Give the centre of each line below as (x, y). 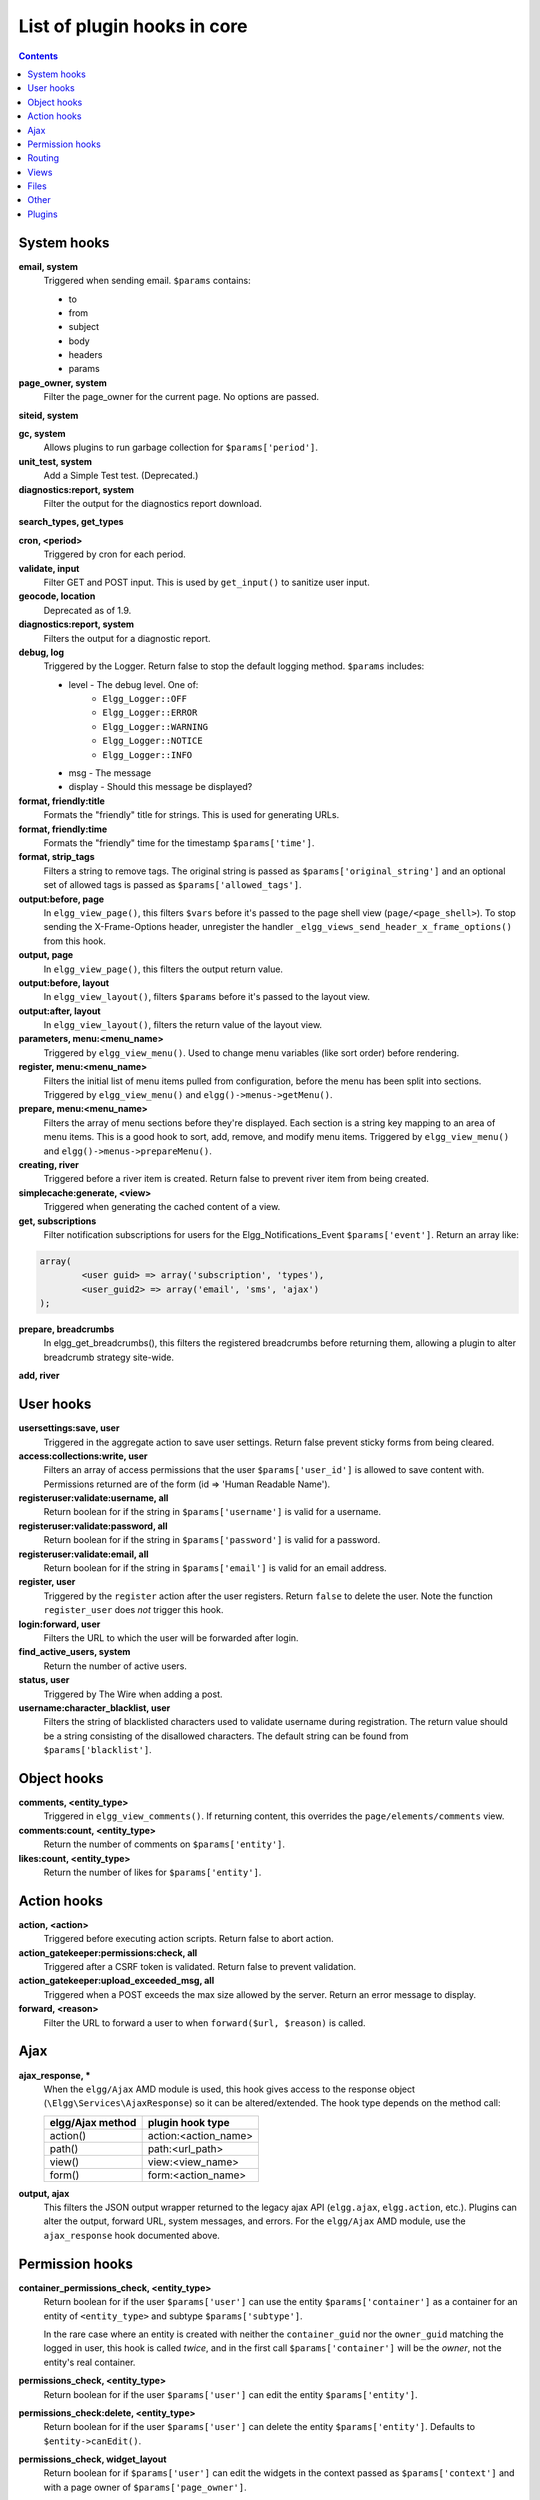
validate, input (49, 568)
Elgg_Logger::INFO (147, 754)
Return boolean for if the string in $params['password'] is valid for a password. (212, 1540)
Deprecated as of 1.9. (87, 610)
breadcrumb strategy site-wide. (109, 1357)
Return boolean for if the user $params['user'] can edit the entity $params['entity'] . (231, 2394)
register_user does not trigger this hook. (133, 1610)
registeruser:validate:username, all (93, 1498)
